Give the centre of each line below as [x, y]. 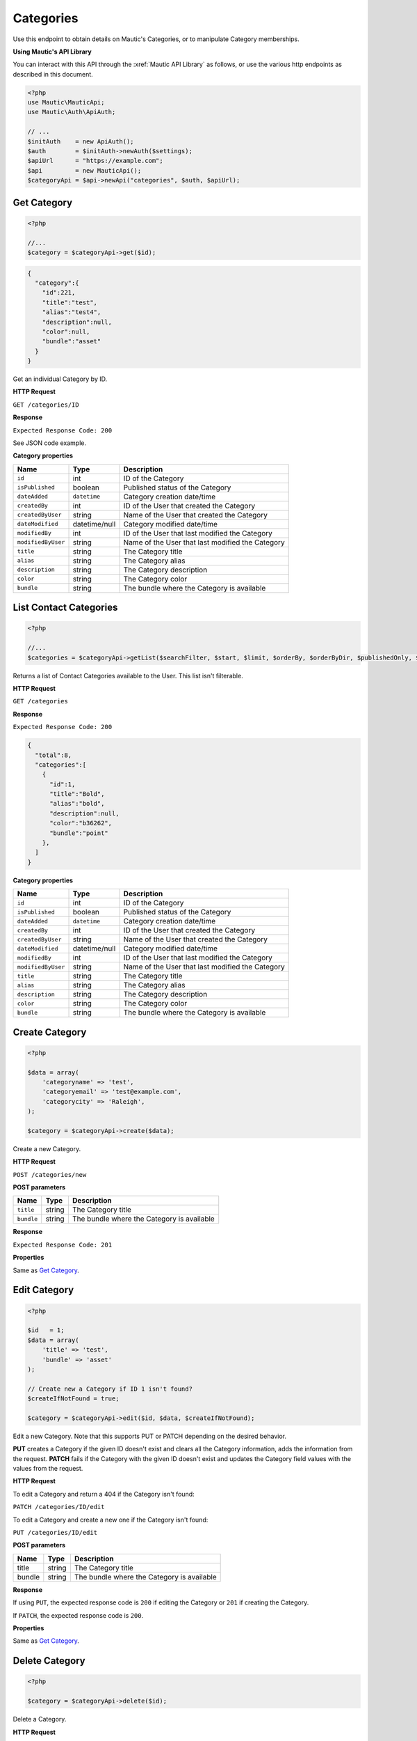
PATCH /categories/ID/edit [59, 1507]
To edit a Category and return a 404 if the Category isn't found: [104, 1494]
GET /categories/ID [46, 405]
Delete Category [49, 1661]
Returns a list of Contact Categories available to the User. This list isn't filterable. [128, 676]
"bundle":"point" [79, 833]
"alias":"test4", [72, 312]
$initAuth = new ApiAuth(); [81, 141]
